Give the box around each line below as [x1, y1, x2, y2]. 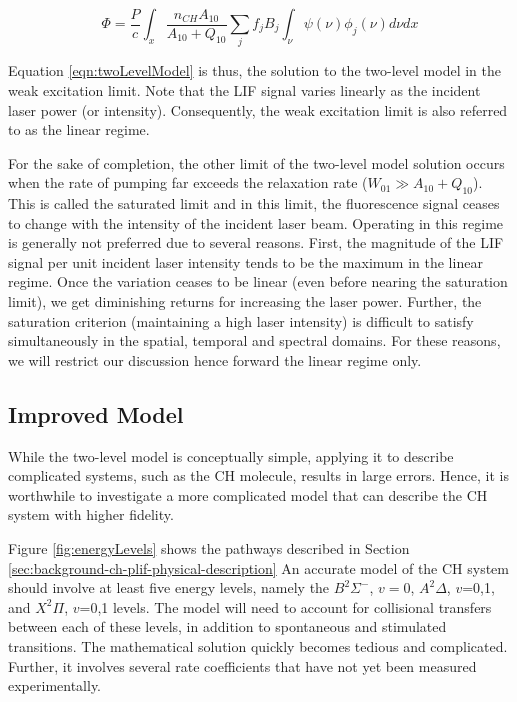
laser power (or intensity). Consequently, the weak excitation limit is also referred [8, 99, 508, 120]
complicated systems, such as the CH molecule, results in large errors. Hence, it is [8, 465, 509, 486]
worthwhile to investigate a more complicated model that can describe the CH [8, 484, 488, 505]
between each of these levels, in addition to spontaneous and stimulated [8, 616, 447, 637]
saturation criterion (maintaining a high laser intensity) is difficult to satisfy [8, 310, 474, 331]
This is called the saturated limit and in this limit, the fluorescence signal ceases [8, 193, 500, 214]
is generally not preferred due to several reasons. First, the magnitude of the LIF [8, 232, 504, 253]
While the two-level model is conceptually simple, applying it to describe [8, 445, 454, 466]
